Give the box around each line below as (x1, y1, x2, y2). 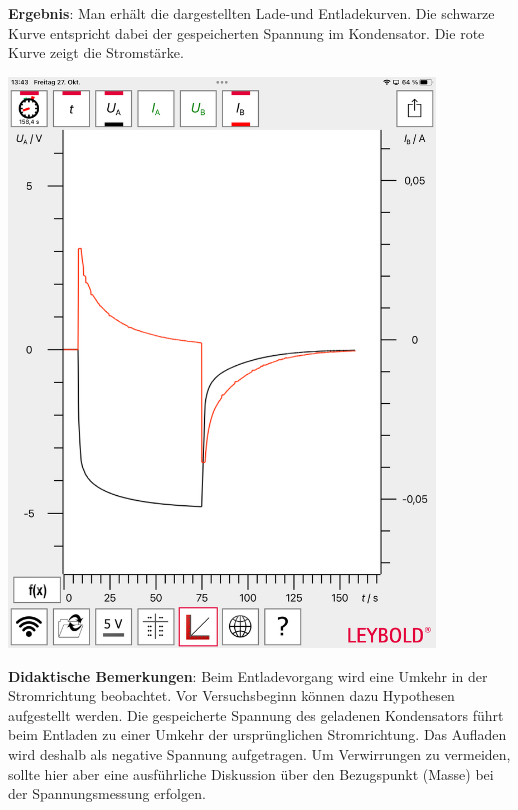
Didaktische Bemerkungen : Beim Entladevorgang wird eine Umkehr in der (8, 665, 488, 686)
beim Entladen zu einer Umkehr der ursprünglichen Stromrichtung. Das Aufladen (8, 724, 507, 745)
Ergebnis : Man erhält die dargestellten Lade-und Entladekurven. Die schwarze (8, 3, 495, 23)
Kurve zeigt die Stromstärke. (8, 42, 184, 63)
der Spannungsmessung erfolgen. (8, 783, 206, 804)
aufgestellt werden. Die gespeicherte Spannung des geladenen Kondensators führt (8, 704, 504, 725)
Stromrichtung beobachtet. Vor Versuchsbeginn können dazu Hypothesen (8, 685, 455, 706)
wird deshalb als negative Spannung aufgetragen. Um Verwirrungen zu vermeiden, (8, 743, 511, 764)
